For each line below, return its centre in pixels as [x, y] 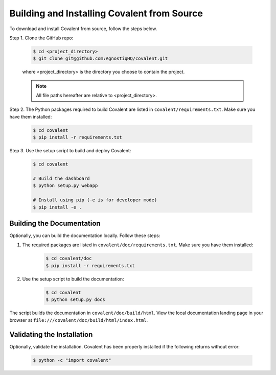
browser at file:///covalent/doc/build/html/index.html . [79, 320]
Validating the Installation [51, 335]
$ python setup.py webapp [65, 186]
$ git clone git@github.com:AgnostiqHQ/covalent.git [100, 58]
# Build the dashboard [61, 178]
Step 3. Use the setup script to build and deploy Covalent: [70, 151]
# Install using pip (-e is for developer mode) [95, 200]
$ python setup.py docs [76, 300]
